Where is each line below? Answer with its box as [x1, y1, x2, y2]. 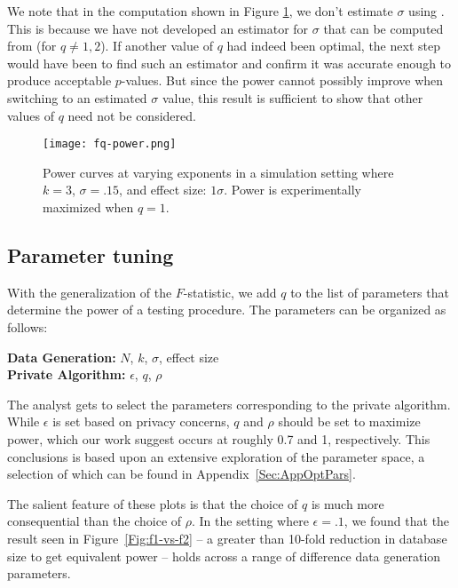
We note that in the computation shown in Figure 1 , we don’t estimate [7, 2, 393, 20]
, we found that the [343, 512, 450, 530]
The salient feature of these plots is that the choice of [7, 494, 298, 513]
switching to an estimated [7, 88, 147, 107]
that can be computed [323, 19, 444, 37]
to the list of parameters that [290, 282, 449, 301]
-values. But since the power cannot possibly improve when [121, 71, 444, 90]
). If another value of [100, 36, 213, 55]
